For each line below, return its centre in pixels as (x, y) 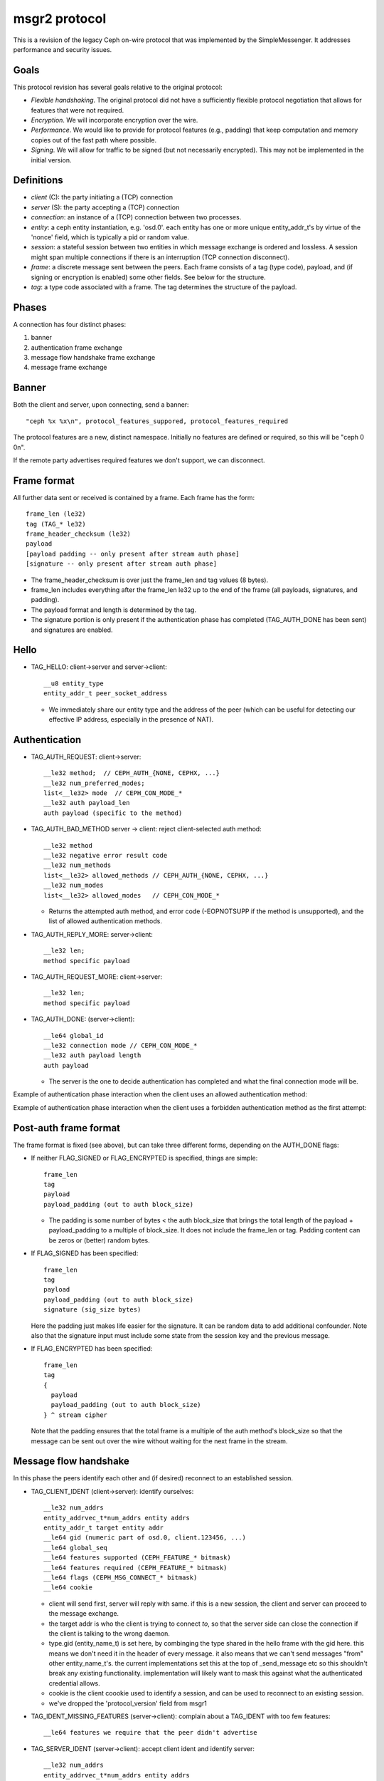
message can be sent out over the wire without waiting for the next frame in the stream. (159, 1441)
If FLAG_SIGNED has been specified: (85, 1253)
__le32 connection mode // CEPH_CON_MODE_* (121, 1045)
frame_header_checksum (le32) (79, 534)
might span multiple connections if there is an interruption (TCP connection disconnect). (160, 257)
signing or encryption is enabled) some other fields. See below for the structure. (148, 277)
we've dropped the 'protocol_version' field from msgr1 (128, 1703)
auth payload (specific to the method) (113, 813)
